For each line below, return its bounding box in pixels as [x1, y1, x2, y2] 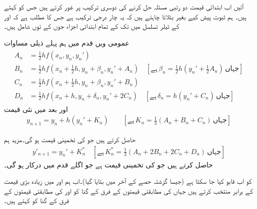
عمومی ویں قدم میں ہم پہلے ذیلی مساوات [4, 37, 129, 48]
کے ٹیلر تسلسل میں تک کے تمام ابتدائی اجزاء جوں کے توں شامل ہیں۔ [4, 21, 180, 31]
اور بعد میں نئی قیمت [4, 104, 68, 114]
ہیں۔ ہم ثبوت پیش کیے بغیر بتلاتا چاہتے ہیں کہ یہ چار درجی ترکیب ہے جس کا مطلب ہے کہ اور [4, 11, 247, 21]
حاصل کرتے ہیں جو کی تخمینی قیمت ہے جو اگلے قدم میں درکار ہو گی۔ [4, 159, 213, 169]
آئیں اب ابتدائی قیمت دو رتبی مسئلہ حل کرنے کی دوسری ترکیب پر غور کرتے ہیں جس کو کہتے [4, 1, 244, 11]
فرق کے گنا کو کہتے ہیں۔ [4, 195, 69, 206]
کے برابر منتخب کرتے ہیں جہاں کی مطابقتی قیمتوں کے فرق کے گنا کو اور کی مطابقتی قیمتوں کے [4, 185, 253, 196]
